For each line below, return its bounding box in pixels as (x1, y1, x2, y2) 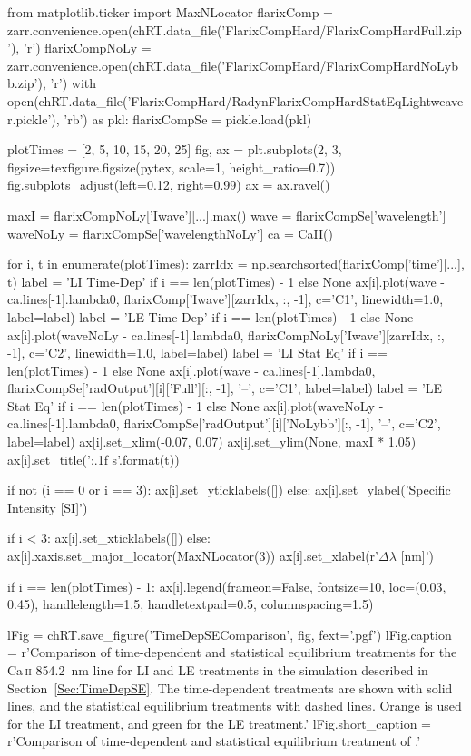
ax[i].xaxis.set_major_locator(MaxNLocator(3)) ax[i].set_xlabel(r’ (7, 546, 378, 565)
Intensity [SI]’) (7, 497, 88, 516)
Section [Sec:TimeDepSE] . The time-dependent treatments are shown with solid (7, 678, 453, 697)
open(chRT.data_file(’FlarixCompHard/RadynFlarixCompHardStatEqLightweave (7, 91, 464, 110)
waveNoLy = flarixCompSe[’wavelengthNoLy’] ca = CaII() (7, 223, 333, 242)
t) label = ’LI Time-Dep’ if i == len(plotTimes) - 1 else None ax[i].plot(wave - (7, 271, 445, 290)
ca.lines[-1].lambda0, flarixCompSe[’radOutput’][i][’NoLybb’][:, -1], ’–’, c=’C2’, (7, 414, 441, 433)
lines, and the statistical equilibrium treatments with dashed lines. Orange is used (7, 696, 462, 715)
